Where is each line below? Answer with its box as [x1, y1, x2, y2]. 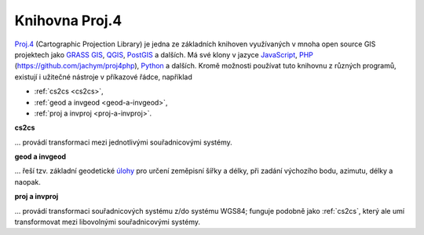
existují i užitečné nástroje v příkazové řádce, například [14, 72, 192, 82]
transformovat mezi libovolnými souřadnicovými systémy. [14, 217, 200, 227]
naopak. [14, 177, 41, 186]
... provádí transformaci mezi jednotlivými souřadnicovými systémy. [14, 138, 233, 147]
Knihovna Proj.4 [14, 12, 122, 29]
